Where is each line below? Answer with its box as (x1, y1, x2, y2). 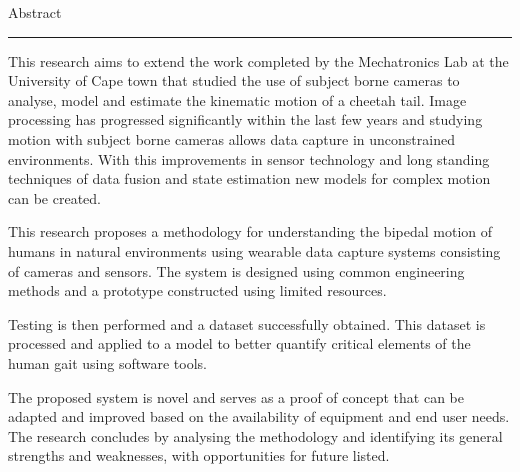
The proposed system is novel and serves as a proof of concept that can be (8, 386, 464, 407)
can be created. (8, 187, 101, 208)
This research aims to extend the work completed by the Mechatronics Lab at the (8, 50, 509, 71)
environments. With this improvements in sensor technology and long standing (8, 148, 490, 169)
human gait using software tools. (8, 352, 207, 373)
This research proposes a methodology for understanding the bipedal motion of (8, 221, 493, 242)
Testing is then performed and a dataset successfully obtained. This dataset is (8, 313, 486, 334)
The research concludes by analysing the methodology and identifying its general (8, 425, 503, 446)
